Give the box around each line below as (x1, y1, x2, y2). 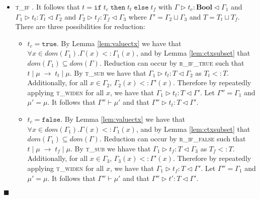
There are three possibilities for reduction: (15, 21, 145, 32)
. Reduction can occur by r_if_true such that (99, 57, 244, 68)
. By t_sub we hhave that (70, 143, 151, 153)
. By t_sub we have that (69, 67, 146, 78)
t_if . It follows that (15, 2, 80, 12)
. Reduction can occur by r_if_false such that (99, 133, 246, 144)
